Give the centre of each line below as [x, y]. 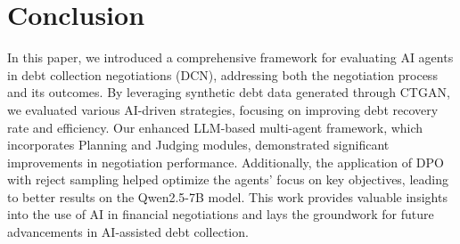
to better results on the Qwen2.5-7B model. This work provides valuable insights [227, 196]
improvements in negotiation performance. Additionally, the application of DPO [226, 162]
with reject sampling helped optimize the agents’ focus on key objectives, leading [228, 179]
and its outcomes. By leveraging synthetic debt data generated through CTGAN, [229, 92]
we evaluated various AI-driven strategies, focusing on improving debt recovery [223, 109]
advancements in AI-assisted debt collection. [128, 232]
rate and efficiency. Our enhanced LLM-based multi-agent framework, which [215, 127]
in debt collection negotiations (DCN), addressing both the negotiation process [222, 74]
